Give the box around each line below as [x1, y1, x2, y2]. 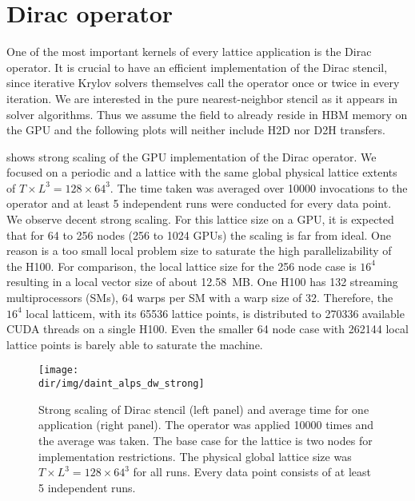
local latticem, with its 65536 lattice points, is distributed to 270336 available [26, 304, 405, 321]
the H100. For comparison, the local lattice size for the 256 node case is [6, 257, 357, 274]
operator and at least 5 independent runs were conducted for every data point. [6, 195, 392, 212]
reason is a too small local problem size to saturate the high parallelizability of [6, 242, 392, 259]
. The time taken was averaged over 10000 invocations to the [110, 179, 408, 196]
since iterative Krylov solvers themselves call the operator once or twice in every [6, 74, 400, 91]
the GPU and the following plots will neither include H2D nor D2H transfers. [6, 121, 385, 138]
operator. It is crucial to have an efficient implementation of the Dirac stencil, [6, 58, 388, 75]
